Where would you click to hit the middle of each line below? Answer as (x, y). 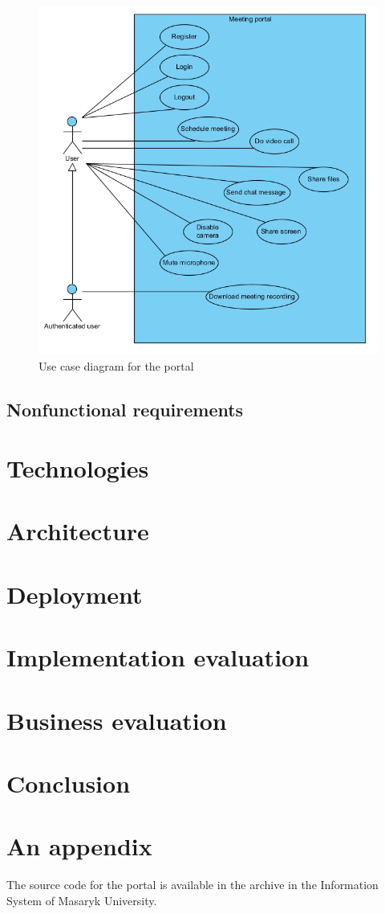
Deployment (75, 594)
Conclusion (69, 783)
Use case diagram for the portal (116, 365)
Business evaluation (117, 720)
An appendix (79, 846)
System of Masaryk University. (82, 900)
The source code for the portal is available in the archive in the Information (192, 885)
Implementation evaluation (158, 657)
